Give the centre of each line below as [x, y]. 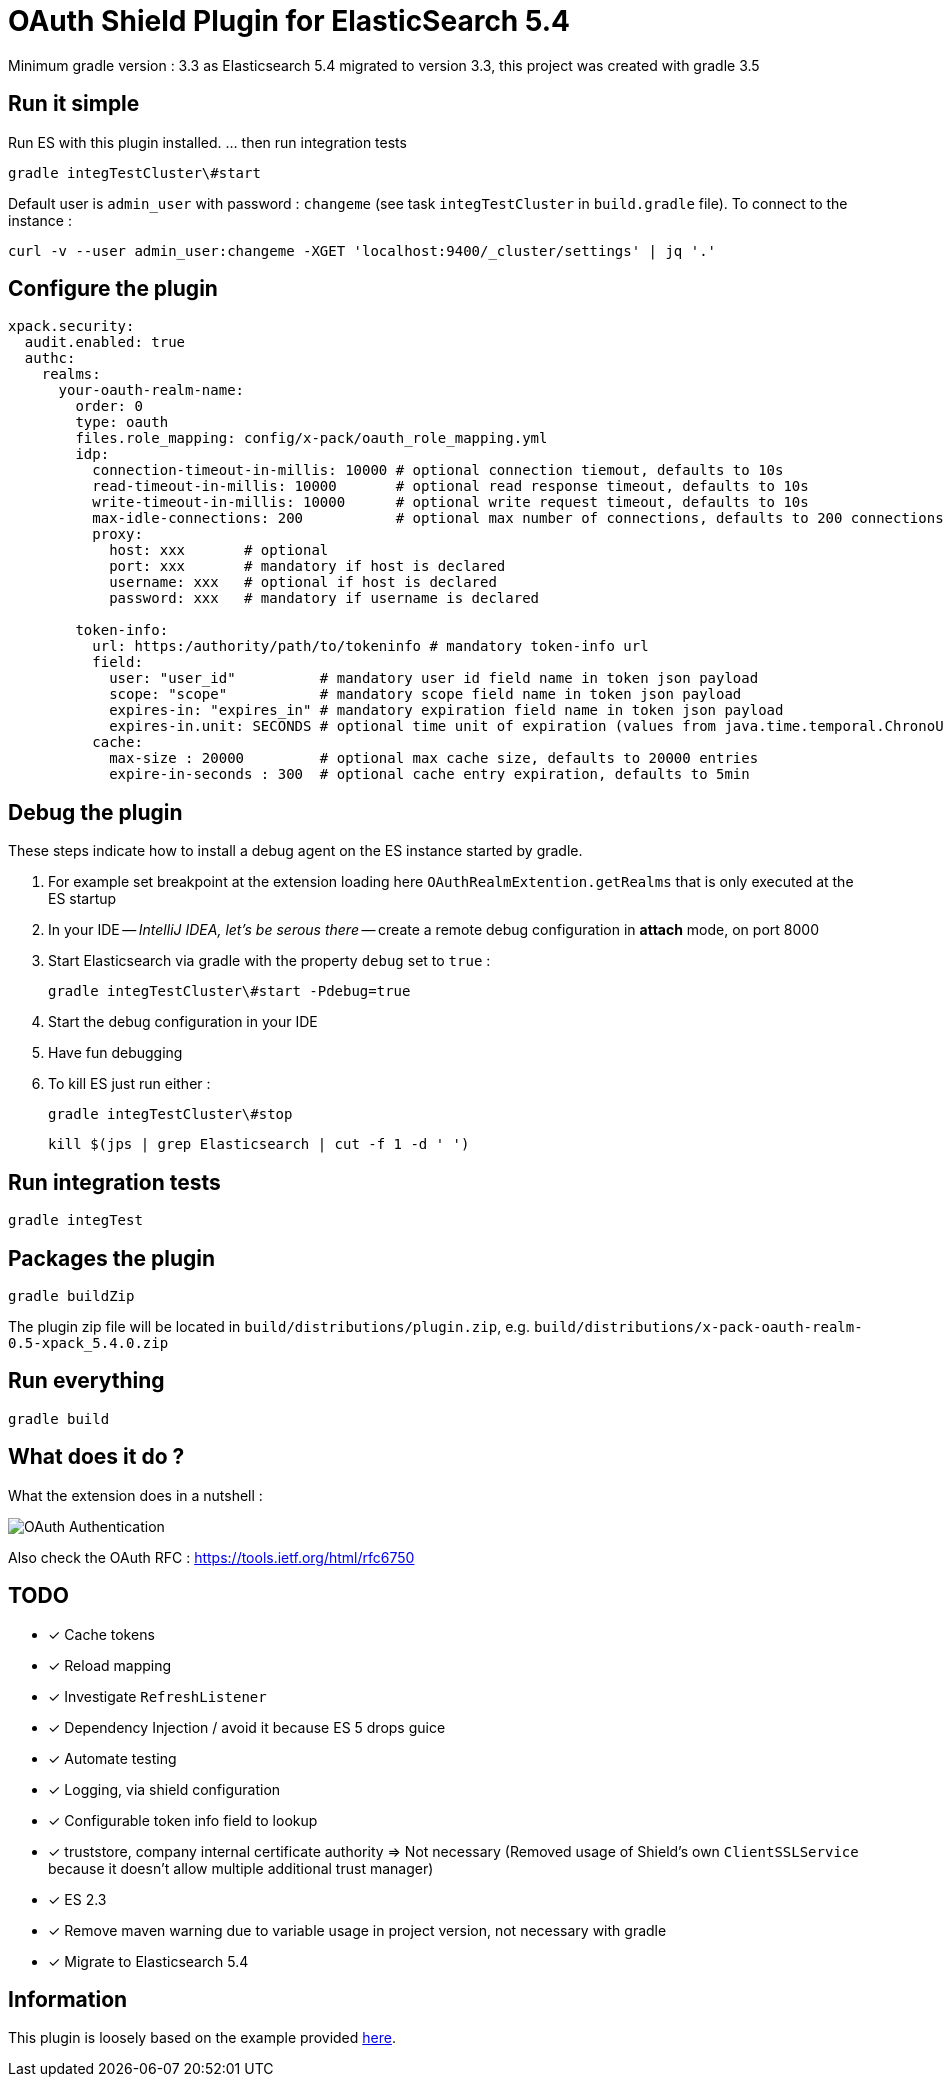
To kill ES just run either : [129, 1084]
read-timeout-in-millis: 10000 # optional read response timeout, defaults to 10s [450, 486]
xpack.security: [71, 326]
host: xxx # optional [219, 550]
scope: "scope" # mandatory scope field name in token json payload [425, 694]
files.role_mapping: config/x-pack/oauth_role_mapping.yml [311, 438]
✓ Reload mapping [110, 1665]
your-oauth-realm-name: [151, 390]
